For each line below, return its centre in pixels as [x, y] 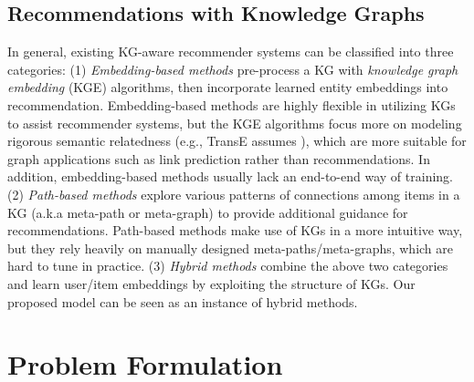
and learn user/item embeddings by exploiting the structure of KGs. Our [211, 283]
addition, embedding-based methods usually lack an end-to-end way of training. [230, 176]
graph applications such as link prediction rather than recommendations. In [219, 158]
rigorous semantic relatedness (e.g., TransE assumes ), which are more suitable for [237, 141]
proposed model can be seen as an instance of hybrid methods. [183, 301]
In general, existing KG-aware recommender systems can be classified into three [231, 52]
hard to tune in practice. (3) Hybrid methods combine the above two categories [228, 266]
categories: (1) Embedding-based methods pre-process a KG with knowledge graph [233, 69]
